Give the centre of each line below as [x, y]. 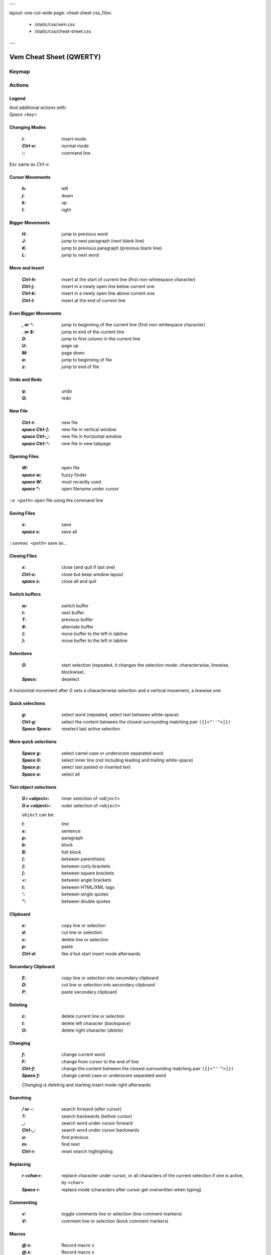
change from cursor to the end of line [100, 1061]
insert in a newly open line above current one [108, 293]
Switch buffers [25, 594]
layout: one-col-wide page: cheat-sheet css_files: [61, 13]
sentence [71, 831]
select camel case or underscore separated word [112, 753]
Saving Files [22, 513]
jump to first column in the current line [101, 338]
